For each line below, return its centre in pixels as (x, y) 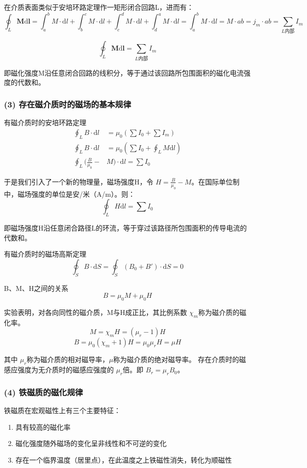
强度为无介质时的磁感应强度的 (65, 370)
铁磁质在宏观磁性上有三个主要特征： (62, 410)
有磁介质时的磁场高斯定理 (45, 254)
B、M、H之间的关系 (36, 288)
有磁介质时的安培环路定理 (45, 122)
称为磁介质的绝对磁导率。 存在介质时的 (176, 359)
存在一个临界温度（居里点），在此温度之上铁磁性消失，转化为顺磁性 (124, 460)
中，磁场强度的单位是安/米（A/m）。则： (70, 194)
